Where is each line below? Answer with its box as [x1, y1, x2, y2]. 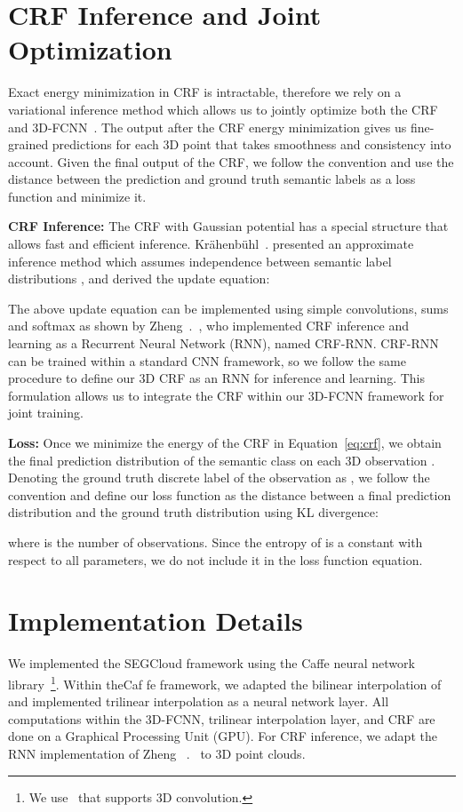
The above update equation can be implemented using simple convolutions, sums [8, 299, 449, 317]
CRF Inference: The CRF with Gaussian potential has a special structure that [8, 217, 449, 235]
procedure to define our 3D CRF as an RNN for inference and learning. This [8, 369, 426, 387]
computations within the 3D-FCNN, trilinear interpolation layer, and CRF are [8, 709, 435, 728]
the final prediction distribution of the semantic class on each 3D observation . [8, 450, 435, 469]
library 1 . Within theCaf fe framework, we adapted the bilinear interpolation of [8, 672, 442, 693]
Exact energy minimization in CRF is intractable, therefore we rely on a [8, 83, 402, 101]
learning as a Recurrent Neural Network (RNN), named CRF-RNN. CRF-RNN [8, 334, 439, 353]
